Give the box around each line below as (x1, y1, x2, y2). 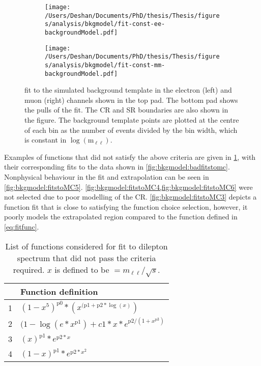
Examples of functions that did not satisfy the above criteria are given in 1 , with (4, 151, 256, 162)
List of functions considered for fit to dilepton (5, 240, 168, 252)
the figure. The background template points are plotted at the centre (24, 115, 239, 125)
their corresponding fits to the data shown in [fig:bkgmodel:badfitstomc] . (4, 161, 230, 172)
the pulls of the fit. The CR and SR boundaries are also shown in (24, 104, 228, 115)
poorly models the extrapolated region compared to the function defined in (4, 211, 238, 222)
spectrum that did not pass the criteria (17, 251, 156, 264)
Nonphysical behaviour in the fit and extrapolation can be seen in (4, 172, 209, 182)
